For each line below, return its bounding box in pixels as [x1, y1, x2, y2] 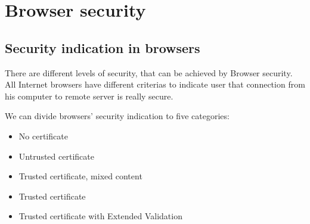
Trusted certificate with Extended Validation [18, 210, 182, 222]
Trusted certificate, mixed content [18, 170, 142, 182]
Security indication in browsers [5, 38, 200, 57]
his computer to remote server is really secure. [5, 89, 173, 102]
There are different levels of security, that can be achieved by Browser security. [5, 66, 293, 79]
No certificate [18, 129, 68, 142]
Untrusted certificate [18, 150, 94, 162]
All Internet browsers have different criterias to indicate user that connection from [5, 78, 305, 91]
